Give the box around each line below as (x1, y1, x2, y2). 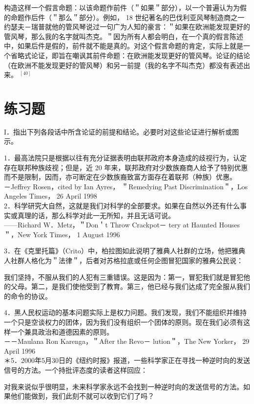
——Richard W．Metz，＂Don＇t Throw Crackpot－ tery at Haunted (4, 220, 217, 230)
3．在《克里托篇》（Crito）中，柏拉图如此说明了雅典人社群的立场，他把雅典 (4, 246, 245, 256)
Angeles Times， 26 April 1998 (4, 191, 97, 201)
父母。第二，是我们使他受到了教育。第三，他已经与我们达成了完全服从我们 (10, 281, 250, 292)
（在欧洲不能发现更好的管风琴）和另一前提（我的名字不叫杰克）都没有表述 (4, 60, 243, 70)
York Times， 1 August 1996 (33, 229, 120, 239)
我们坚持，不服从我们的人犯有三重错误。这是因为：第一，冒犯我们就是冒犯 (4, 271, 243, 282)
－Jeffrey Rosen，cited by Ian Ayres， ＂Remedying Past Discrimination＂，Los (4, 181, 248, 191)
